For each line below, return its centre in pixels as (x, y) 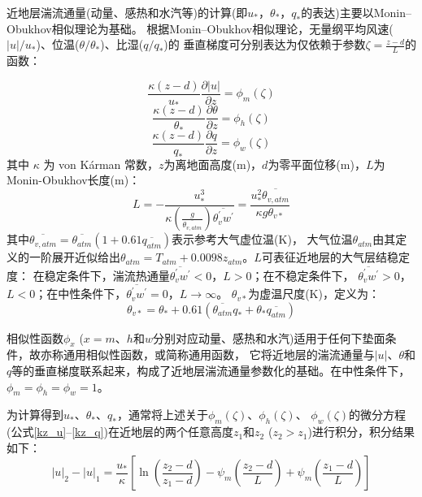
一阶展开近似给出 (74, 257)
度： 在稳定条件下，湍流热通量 (88, 275)
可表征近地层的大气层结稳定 (335, 257)
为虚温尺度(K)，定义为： (314, 294)
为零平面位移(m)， (317, 164)
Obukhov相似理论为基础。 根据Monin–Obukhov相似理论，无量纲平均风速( (200, 28)
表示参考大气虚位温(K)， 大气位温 (262, 239)
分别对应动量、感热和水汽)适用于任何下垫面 (269, 337)
